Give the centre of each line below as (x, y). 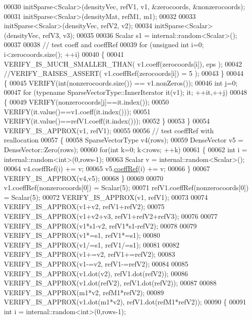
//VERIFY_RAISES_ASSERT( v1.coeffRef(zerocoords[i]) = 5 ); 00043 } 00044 (124, 73)
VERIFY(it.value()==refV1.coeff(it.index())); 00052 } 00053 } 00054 (107, 121)
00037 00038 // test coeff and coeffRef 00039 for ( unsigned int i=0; (104, 44)
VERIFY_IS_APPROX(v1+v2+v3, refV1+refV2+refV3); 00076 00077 (111, 216)
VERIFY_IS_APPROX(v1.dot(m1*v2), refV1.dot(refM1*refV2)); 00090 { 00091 (125, 302)
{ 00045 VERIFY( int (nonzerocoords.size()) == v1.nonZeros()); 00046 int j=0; (121, 82)
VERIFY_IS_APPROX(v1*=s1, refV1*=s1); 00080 (82, 235)
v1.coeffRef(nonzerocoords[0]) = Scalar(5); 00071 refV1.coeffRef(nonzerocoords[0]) (126, 187)
